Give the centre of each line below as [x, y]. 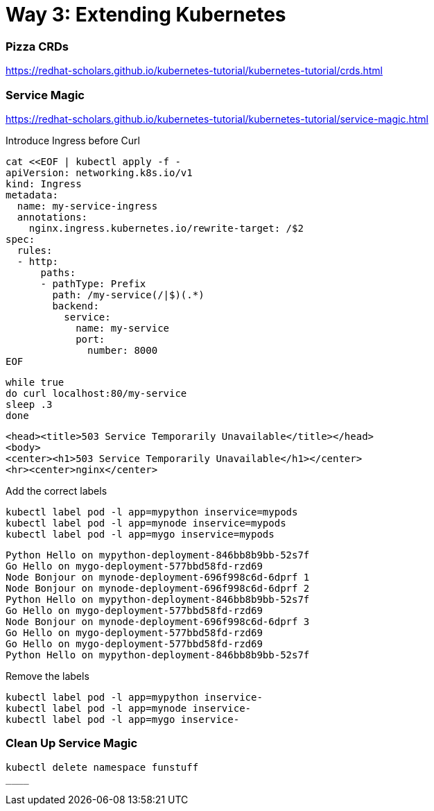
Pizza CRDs [37, 46]
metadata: [32, 195]
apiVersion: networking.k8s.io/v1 [99, 172]
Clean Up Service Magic [72, 743]
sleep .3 [29, 404]
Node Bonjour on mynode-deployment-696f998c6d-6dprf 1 [158, 577]
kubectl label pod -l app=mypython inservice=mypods [152, 512]
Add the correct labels [57, 490]
